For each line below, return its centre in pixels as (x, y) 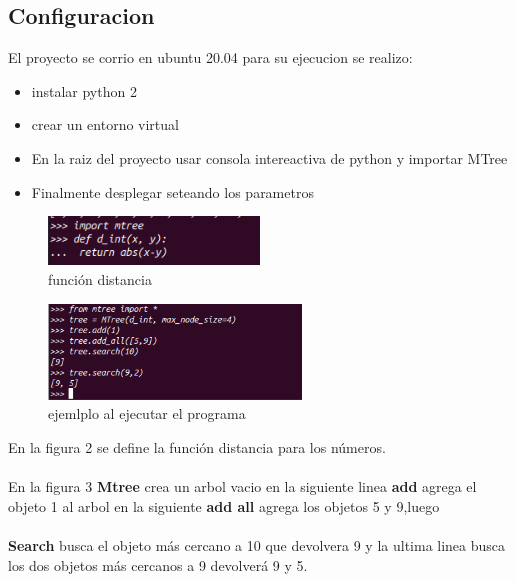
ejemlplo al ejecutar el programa (147, 413)
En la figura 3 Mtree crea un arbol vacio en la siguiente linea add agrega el (242, 486)
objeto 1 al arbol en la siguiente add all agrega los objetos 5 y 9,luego (224, 505)
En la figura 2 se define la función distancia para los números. (197, 447)
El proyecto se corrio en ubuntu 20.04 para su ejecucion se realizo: (210, 57)
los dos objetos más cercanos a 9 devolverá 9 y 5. (158, 564)
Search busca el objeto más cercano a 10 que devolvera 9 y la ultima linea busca (257, 545)
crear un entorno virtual (105, 124)
